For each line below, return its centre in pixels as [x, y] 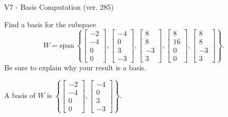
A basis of [20, 95]
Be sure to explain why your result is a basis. [75, 67]
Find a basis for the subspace [50, 24]
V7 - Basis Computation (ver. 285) [59, 7]
